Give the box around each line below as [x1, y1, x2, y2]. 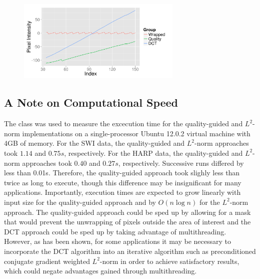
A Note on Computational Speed [4, 95, 178, 110]
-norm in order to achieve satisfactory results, [99, 255, 239, 266]
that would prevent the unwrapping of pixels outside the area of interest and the [4, 216, 251, 227]
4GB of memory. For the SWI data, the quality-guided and [4, 138, 185, 148]
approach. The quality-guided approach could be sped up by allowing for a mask [4, 206, 251, 217]
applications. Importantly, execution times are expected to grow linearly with [4, 187, 241, 197]
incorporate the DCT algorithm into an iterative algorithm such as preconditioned [4, 245, 256, 256]
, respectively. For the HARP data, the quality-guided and [64, 147, 243, 158]
